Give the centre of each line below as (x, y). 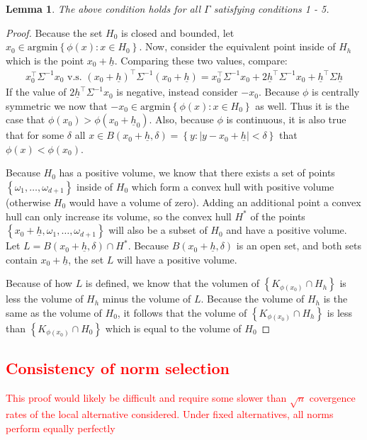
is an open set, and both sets (299, 246)
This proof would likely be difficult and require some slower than (146, 398)
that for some (35, 135)
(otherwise (28, 202)
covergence (332, 398)
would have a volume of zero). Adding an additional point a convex (215, 202)
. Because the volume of (253, 299)
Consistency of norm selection (118, 368)
